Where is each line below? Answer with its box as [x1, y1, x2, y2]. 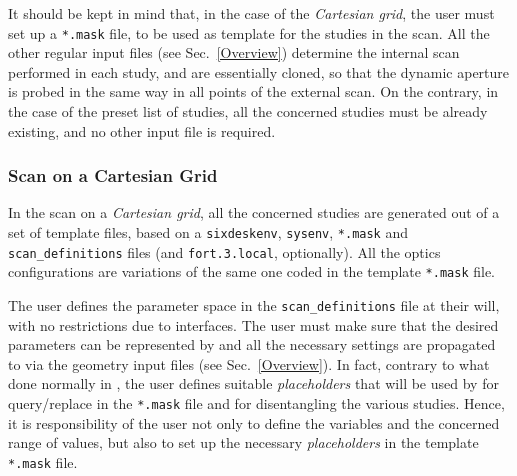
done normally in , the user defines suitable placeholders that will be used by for [8, 373, 499, 394]
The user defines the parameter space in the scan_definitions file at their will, [8, 295, 500, 315]
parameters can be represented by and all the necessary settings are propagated [8, 334, 496, 355]
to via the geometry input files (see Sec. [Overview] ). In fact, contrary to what [8, 353, 490, 374]
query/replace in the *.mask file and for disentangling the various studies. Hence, [8, 393, 505, 414]
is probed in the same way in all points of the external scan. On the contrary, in [8, 81, 499, 102]
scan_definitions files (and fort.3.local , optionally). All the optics [8, 241, 441, 262]
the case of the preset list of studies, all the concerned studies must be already [8, 101, 488, 122]
